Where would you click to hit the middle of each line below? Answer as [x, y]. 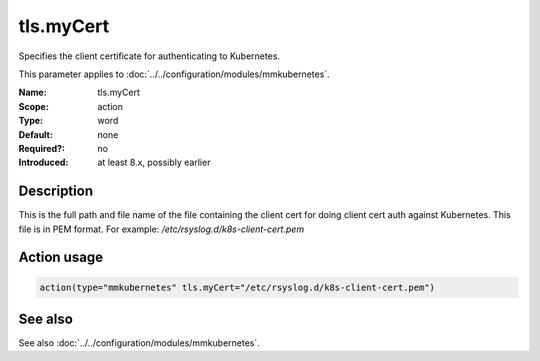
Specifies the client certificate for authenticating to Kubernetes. [149, 56]
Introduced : [43, 162]
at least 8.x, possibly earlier [154, 162]
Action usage [61, 257]
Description [56, 191]
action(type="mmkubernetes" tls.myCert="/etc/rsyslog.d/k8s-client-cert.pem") [237, 287]
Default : [36, 134]
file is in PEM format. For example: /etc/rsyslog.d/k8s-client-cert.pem [161, 229]
